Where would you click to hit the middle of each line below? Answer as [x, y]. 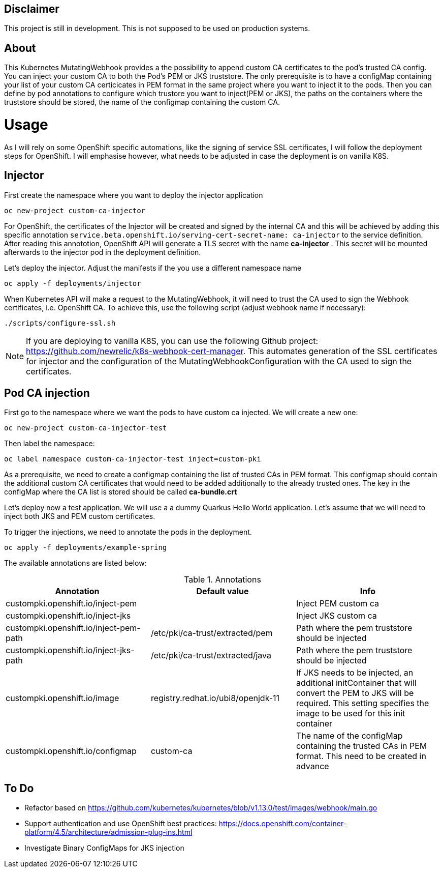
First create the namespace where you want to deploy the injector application [134, 195]
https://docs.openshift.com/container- [283, 824]
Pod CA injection [47, 393]
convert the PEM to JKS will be [355, 693]
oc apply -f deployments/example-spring [86, 548]
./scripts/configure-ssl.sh [60, 323]
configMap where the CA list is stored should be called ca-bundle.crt [121, 492]
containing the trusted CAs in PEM [361, 746]
